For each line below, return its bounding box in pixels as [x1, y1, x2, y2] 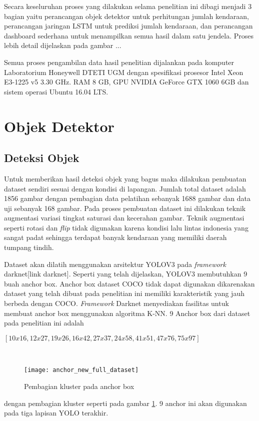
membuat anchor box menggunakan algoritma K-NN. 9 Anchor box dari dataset [4, 307, 250, 318]
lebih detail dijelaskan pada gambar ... [4, 40, 121, 50]
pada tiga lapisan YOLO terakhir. [4, 407, 108, 418]
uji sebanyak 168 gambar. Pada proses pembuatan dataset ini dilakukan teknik [4, 202, 246, 213]
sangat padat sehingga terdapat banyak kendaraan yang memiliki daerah [4, 232, 227, 242]
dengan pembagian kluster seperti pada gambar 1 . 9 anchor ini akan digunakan [4, 397, 247, 408]
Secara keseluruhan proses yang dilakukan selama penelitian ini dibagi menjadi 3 [4, 1, 252, 11]
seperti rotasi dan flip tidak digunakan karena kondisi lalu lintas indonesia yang [4, 222, 248, 232]
